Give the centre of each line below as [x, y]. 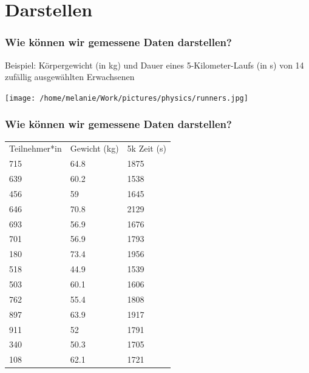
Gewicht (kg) [94, 148]
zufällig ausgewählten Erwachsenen [70, 77]
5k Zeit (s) [147, 148]
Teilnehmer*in [36, 148]
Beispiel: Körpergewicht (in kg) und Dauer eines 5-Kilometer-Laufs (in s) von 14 [154, 65]
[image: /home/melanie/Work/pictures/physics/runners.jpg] [127, 98]
